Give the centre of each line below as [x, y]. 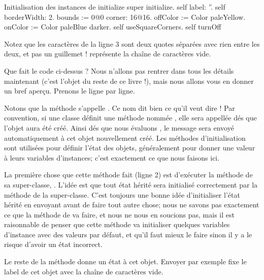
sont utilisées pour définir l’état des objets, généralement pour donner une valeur [130, 148]
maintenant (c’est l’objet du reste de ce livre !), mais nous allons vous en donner [129, 81]
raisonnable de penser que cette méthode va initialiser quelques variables [117, 224]
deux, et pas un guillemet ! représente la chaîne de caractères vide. [108, 54]
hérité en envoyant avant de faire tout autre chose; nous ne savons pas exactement [132, 205]
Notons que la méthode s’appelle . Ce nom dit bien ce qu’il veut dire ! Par [120, 107]
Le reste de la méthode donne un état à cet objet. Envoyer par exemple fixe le [125, 261]
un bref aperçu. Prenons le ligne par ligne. [70, 91]
